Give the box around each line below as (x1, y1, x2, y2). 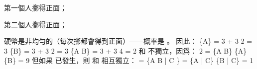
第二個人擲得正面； (4, 19, 67, 29)
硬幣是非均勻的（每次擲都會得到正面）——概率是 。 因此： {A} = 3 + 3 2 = (4, 36, 253, 46)
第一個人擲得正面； (4, 2, 67, 12)
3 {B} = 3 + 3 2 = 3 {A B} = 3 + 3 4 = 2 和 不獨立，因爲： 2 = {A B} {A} (4, 45, 247, 56)
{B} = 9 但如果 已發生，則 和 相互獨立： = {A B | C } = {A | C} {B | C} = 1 (4, 55, 254, 66)
